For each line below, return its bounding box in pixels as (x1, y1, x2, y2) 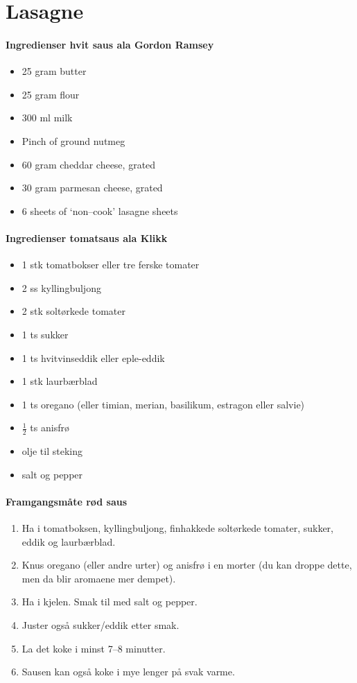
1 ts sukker (21, 327, 69, 341)
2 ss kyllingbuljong (21, 280, 101, 295)
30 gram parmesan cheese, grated (21, 180, 163, 195)
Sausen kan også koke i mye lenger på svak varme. (21, 664, 235, 679)
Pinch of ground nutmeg (21, 133, 125, 148)
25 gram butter (21, 64, 87, 78)
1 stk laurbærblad (21, 374, 98, 388)
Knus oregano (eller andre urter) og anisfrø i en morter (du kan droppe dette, (21, 557, 352, 572)
